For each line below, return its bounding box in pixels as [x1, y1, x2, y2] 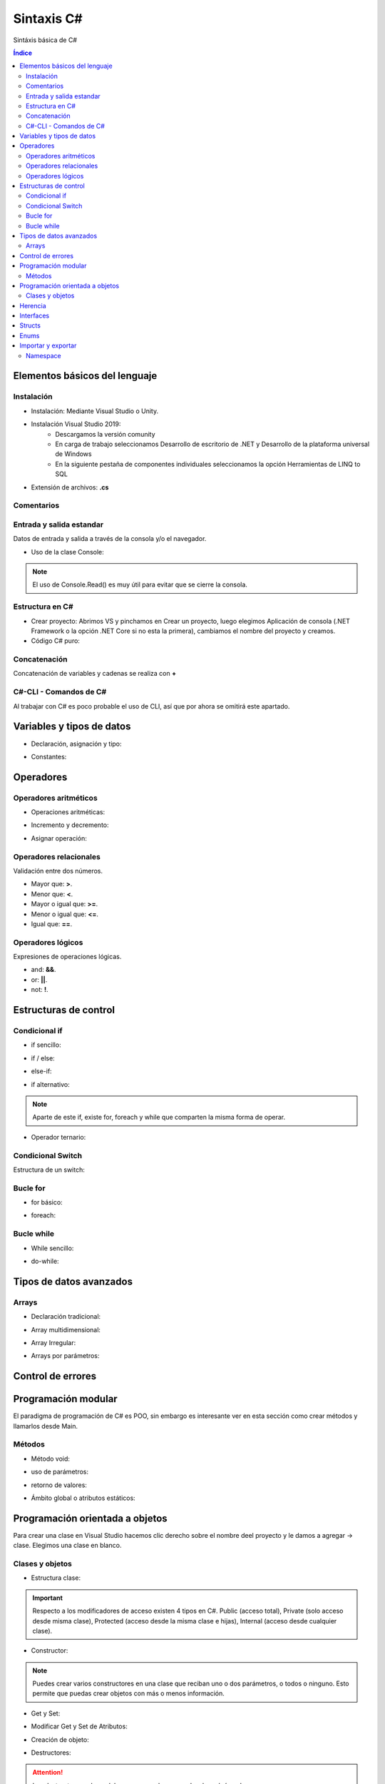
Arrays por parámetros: [31, 1352, 100, 1360]
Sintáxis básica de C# [13, 36, 78, 44]
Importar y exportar [19, 341, 77, 350]
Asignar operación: [31, 833, 87, 842]
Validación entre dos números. [13, 867, 103, 875]
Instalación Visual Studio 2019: [31, 420, 121, 428]
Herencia [19, 301, 46, 310]
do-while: [31, 1257, 60, 1265]
